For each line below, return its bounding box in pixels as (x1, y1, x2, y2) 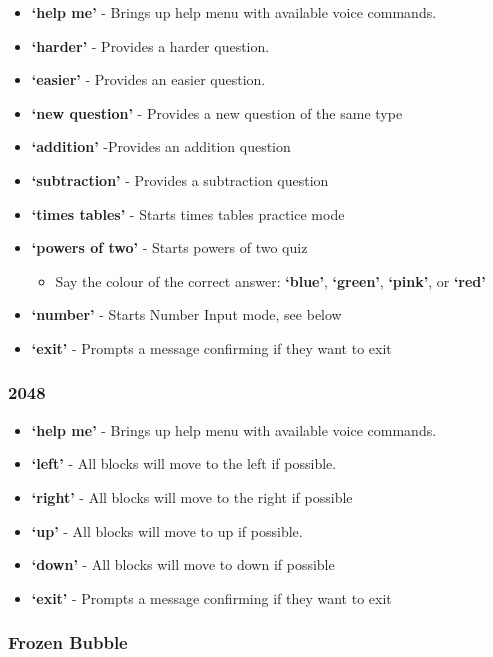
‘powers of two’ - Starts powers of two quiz (31, 237, 308, 258)
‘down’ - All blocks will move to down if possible (31, 554, 335, 575)
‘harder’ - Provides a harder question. (31, 35, 270, 56)
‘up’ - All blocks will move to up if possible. (31, 520, 303, 541)
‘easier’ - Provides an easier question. (31, 69, 266, 90)
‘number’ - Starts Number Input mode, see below (31, 304, 342, 325)
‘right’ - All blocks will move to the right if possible (31, 486, 353, 507)
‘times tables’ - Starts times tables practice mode (31, 203, 345, 224)
